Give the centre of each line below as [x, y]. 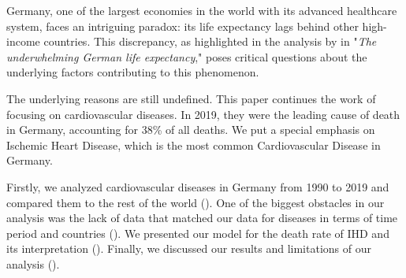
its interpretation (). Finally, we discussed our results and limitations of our [189, 248]
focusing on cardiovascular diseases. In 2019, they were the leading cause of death [203, 114]
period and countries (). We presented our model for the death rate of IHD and [198, 233]
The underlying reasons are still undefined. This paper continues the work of [191, 98]
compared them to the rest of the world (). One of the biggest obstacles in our [196, 202]
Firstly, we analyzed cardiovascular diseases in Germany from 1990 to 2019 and [198, 186]
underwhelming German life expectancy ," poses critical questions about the [187, 56]
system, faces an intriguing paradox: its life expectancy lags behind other [183, 26]
